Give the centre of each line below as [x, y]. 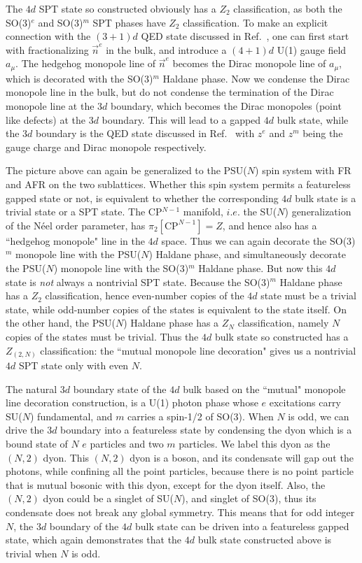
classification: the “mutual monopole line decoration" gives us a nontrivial [198, 350]
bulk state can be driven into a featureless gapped [242, 526]
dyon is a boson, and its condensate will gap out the [242, 457]
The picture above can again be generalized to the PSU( [126, 170]
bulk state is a [326, 198]
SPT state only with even [74, 365]
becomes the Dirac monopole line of [249, 63]
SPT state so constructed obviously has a [127, 8]
